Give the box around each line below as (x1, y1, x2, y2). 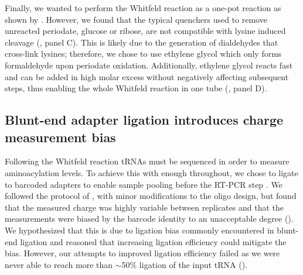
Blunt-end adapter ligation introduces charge (5, 111, 284, 129)
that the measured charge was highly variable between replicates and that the (5, 201, 284, 213)
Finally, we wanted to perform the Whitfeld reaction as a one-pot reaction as (5, 2, 281, 13)
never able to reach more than (5, 258, 113, 270)
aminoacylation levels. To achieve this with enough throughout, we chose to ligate (5, 166, 298, 178)
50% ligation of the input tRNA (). (121, 258, 248, 270)
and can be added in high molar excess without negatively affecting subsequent (5, 70, 289, 82)
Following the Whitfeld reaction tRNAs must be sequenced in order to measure (5, 155, 290, 167)
